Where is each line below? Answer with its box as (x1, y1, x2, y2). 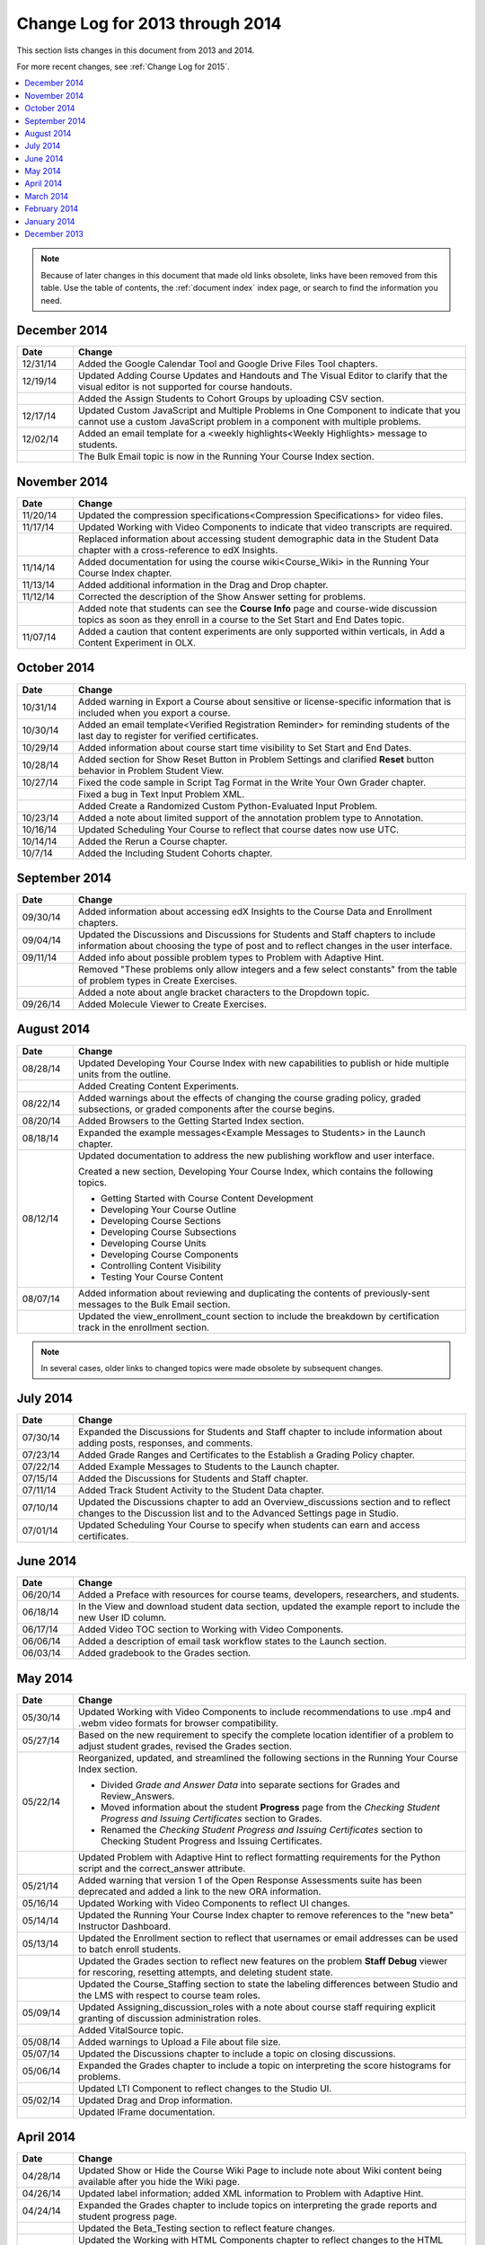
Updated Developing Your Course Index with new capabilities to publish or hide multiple (77, 1056, 449, 1069)
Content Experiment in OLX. (77, 637, 197, 648)
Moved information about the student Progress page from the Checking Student (100, 1800, 440, 1813)
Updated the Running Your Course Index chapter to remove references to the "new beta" (77, 1908, 454, 1921)
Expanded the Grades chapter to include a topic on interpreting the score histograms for (77, 2059, 452, 2072)
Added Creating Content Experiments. (77, 1079, 240, 1092)
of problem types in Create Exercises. (77, 974, 238, 987)
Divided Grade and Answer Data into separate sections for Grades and (100, 1778, 401, 1791)
